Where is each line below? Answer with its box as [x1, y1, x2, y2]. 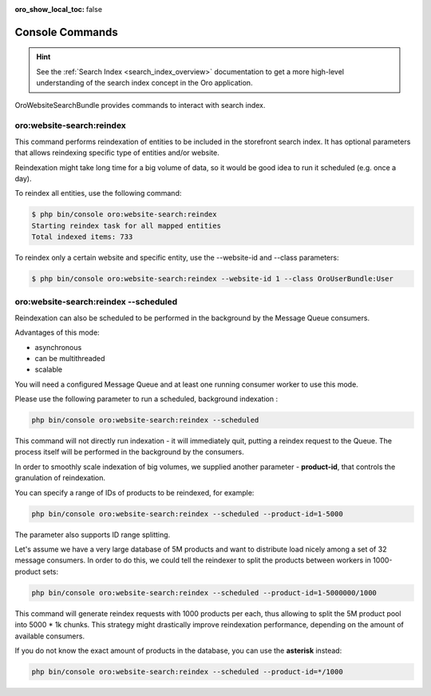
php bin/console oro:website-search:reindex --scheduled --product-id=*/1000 [31, 667, 343, 676]
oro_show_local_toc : [14, 5, 85, 14]
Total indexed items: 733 [31, 233, 133, 241]
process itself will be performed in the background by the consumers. [14, 447, 244, 457]
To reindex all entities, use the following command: [14, 189, 182, 198]
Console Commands [14, 25, 119, 39]
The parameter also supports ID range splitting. [14, 530, 171, 539]
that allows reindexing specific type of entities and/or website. [14, 148, 219, 157]
